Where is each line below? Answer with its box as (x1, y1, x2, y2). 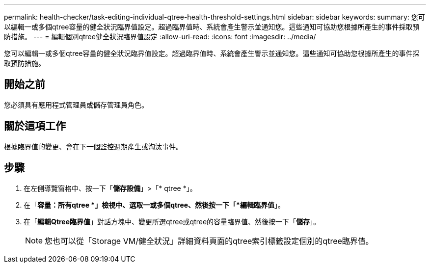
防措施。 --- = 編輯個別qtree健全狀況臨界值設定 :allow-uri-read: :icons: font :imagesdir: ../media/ (4, 32, 316, 41)
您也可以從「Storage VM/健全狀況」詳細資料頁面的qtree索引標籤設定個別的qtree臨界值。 (45, 236, 374, 246)
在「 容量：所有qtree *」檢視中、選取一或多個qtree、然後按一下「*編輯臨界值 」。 (24, 200, 285, 209)
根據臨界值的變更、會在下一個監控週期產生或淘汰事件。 (4, 142, 183, 151)
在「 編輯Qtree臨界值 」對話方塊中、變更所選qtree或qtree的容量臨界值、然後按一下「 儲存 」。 (24, 217, 321, 226)
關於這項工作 (4, 120, 66, 133)
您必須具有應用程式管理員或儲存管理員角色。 (4, 100, 148, 109)
